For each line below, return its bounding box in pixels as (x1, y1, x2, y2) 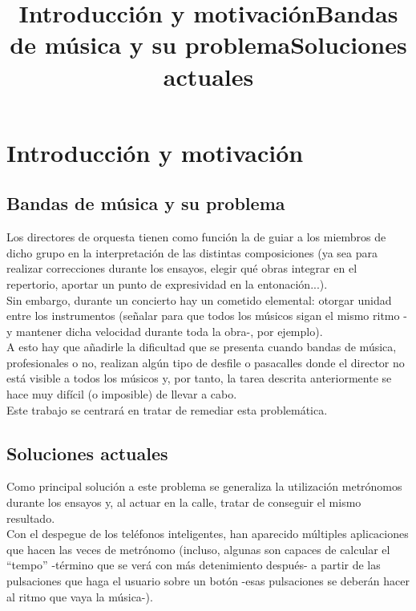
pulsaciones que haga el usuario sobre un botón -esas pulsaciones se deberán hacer (6, 573, 410, 589)
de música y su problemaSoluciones (10, 28, 407, 61)
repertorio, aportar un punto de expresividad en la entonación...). (6, 275, 328, 292)
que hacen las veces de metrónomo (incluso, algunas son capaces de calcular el (6, 540, 390, 557)
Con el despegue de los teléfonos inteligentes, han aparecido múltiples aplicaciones (6, 525, 409, 542)
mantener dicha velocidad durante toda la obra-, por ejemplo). (16, 322, 323, 339)
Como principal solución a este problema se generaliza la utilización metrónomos (6, 478, 402, 495)
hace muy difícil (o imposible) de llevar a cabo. (6, 386, 237, 403)
